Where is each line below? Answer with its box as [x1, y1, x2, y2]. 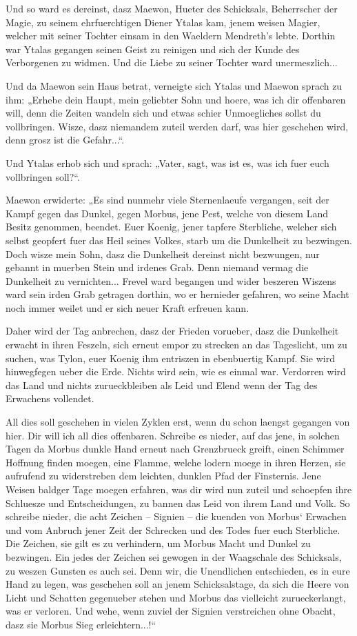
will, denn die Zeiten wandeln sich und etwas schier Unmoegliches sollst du [6, 106, 321, 120]
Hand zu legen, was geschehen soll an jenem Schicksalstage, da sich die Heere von [6, 577, 349, 591]
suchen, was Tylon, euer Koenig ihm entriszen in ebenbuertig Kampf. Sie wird [6, 350, 335, 365]
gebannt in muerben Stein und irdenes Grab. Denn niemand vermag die [6, 260, 309, 275]
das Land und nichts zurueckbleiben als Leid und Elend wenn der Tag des [6, 377, 318, 392]
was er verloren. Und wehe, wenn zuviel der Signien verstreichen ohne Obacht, [6, 604, 336, 618]
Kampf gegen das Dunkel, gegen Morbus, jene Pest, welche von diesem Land [6, 206, 328, 220]
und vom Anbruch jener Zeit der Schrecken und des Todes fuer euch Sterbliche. [6, 522, 340, 537]
